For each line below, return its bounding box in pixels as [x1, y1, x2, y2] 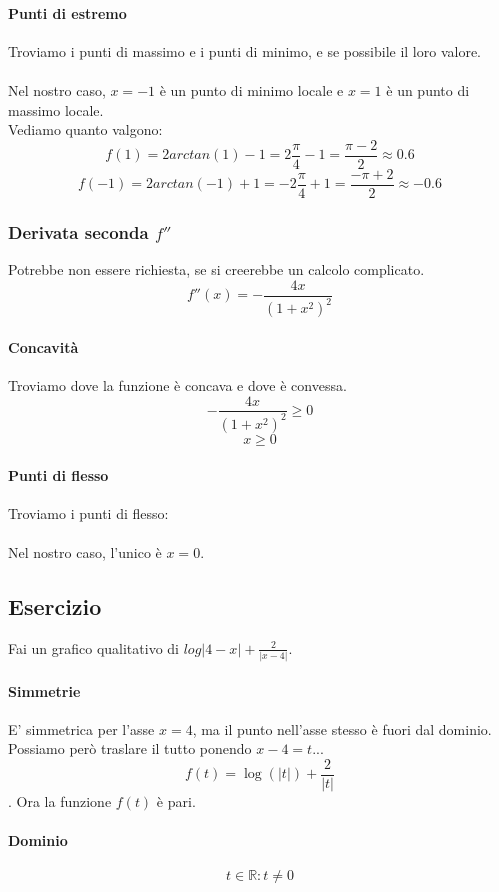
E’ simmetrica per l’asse [8, 718, 155, 739]
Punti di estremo [8, 2, 127, 23]
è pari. [156, 791, 196, 812]
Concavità [8, 336, 79, 357]
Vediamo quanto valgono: [8, 119, 163, 140]
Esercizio [8, 590, 102, 621]
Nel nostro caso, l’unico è [8, 541, 162, 562]
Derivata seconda [8, 219, 149, 244]
